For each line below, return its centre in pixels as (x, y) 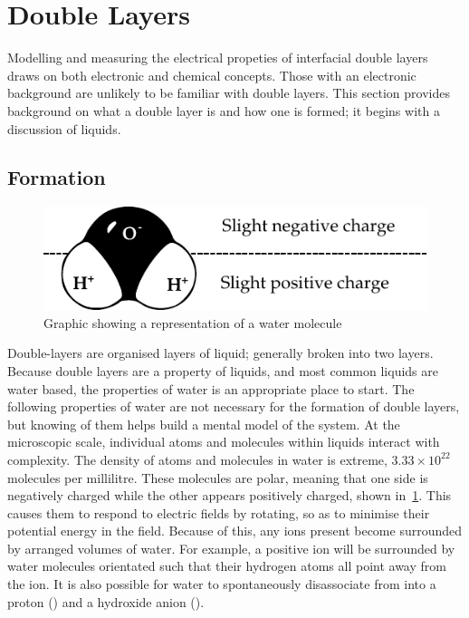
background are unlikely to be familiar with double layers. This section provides (229, 93)
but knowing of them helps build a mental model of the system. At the (204, 424)
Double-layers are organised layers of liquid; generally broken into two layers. (220, 353)
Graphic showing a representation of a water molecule (193, 322)
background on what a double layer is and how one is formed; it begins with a (224, 110)
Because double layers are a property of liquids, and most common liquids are (223, 370)
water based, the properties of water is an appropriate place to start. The (211, 388)
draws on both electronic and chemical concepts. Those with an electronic (212, 75)
